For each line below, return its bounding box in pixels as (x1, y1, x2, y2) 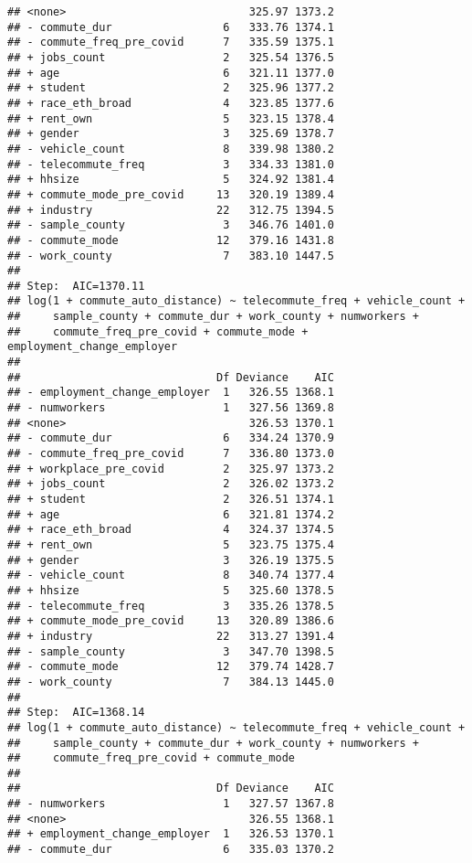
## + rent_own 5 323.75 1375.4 (7, 538, 334, 551)
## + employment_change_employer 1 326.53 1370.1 (7, 827, 334, 841)
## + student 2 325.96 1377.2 (7, 81, 334, 95)
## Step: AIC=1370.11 (7, 279, 145, 293)
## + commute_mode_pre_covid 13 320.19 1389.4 (7, 187, 334, 201)
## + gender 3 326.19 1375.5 (7, 553, 334, 567)
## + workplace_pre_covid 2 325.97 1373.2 (7, 462, 334, 475)
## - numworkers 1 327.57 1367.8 (7, 797, 334, 811)
